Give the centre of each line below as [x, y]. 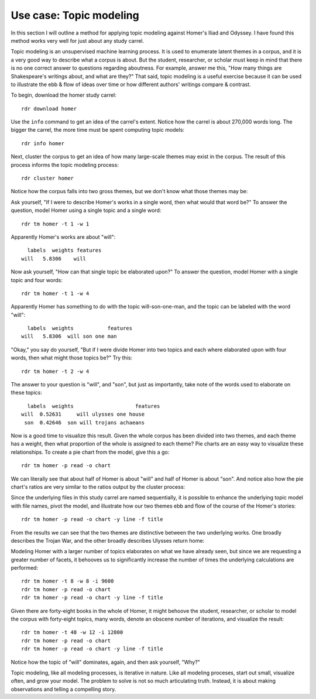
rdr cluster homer [48, 178]
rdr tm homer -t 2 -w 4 [55, 371]
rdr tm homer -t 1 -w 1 [55, 224]
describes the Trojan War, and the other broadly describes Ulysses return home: [108, 540]
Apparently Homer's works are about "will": [63, 237]
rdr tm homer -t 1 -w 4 [55, 293]
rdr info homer [43, 143]
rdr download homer [49, 109]
